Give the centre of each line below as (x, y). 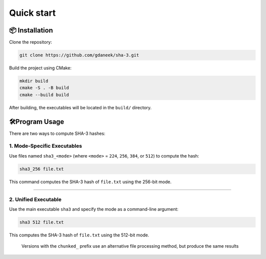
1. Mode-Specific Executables (46, 146)
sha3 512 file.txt (42, 222)
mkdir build (34, 81)
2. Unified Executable (35, 199)
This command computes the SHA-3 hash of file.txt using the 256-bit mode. (90, 182)
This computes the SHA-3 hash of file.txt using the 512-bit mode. (79, 235)
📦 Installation (31, 30)
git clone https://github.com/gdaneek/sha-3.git (79, 55)
